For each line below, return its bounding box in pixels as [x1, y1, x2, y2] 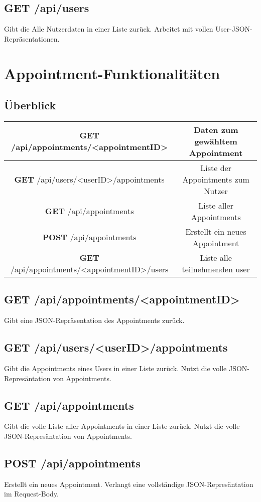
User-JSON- [215, 24, 252, 34]
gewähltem [194, 135, 237, 147]
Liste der [200, 161, 231, 174]
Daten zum [193, 123, 238, 135]
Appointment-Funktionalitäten [4, 63, 220, 83]
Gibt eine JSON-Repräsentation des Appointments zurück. [4, 315, 185, 325]
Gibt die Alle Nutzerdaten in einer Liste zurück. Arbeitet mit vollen [4, 24, 213, 34]
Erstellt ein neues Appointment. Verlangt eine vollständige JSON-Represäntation [4, 478, 253, 489]
